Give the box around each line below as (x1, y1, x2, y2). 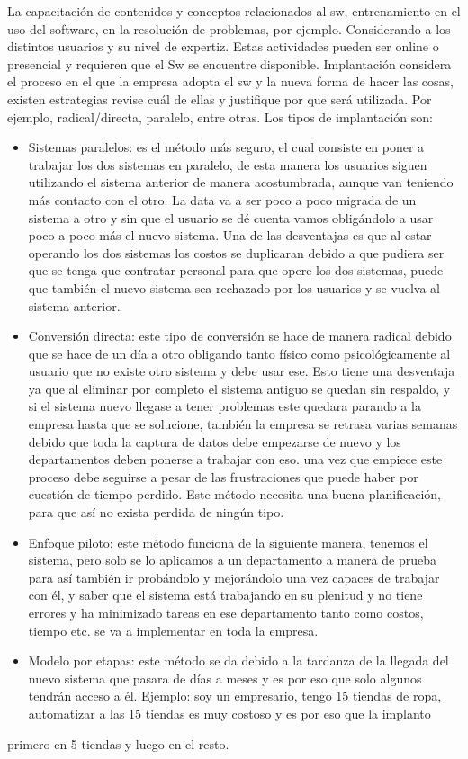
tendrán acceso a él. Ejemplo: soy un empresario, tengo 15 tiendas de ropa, (28, 686, 442, 705)
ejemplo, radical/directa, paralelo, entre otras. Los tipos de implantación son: (7, 107, 433, 126)
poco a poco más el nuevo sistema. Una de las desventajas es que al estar (28, 226, 432, 245)
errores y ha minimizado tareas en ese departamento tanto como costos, (28, 603, 424, 621)
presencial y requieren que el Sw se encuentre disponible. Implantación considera (7, 54, 452, 73)
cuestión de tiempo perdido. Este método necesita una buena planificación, (28, 485, 442, 504)
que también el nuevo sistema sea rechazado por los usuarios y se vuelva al (28, 278, 440, 297)
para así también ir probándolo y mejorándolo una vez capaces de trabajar (28, 567, 440, 586)
